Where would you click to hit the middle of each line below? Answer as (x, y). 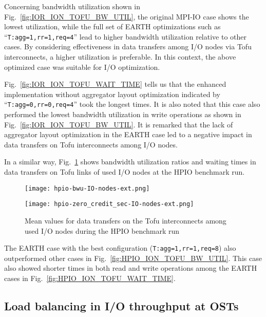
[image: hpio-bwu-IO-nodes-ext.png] (87, 188)
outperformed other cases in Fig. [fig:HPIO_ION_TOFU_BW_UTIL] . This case (133, 258)
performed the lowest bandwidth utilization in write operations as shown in (123, 114)
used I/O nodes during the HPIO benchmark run (102, 230)
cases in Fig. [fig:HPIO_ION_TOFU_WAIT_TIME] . (90, 278)
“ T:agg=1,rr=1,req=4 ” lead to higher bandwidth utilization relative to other (126, 36)
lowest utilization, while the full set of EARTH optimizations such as (112, 26)
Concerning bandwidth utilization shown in (72, 6)
